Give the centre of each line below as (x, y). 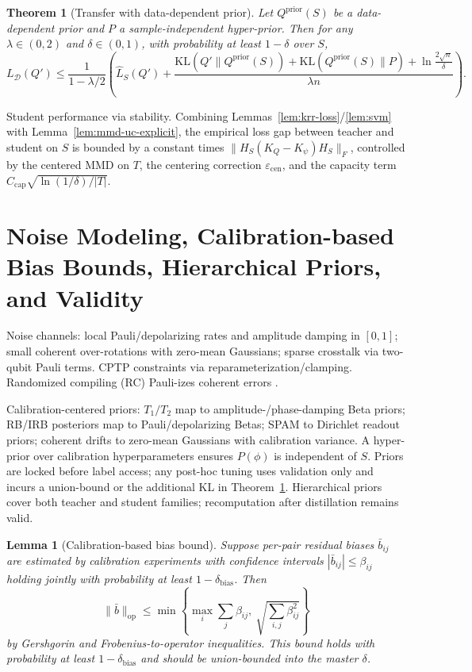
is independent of (315, 455)
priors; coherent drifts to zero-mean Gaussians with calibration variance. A (188, 440)
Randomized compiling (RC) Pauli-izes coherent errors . (142, 382)
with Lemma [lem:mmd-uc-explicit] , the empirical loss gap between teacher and (200, 131)
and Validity (75, 297)
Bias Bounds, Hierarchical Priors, (194, 266)
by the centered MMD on (68, 164)
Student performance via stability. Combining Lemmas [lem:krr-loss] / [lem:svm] (199, 115)
